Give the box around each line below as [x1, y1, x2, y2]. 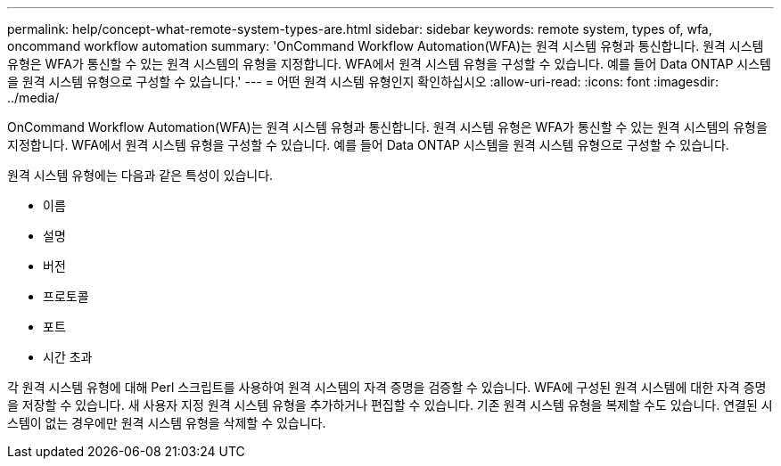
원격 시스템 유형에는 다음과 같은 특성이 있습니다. [7, 168, 274, 183]
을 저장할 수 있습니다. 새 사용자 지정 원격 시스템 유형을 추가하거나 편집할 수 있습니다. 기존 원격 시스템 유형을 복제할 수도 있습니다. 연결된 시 [7, 397, 773, 413]
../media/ [7, 90, 60, 105]
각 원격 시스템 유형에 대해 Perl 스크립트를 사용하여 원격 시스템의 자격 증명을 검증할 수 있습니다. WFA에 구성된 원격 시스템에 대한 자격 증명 [7, 380, 767, 395]
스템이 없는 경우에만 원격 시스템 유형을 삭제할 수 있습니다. [7, 415, 326, 430]
